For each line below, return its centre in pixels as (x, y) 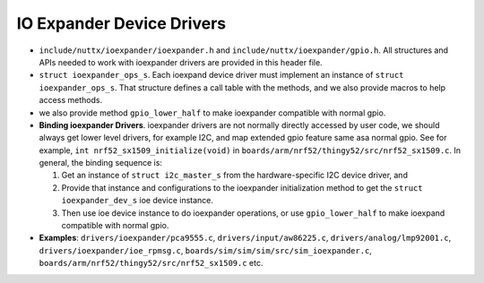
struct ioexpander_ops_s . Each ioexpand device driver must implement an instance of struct (221, 75)
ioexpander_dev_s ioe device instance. (138, 201)
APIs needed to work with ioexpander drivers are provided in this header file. (181, 62)
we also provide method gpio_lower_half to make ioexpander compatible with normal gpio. (212, 113)
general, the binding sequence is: (101, 163)
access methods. (71, 100)
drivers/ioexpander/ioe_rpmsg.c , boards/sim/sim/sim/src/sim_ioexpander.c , (205, 250)
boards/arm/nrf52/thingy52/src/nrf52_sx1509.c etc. (151, 263)
